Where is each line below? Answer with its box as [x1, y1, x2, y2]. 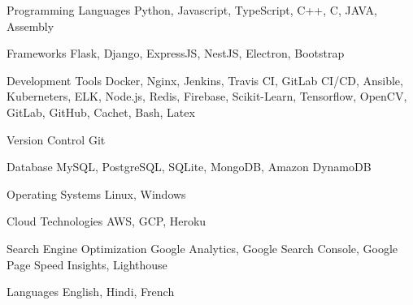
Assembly [7, 17, 54, 34]
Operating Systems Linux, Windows [7, 185, 186, 202]
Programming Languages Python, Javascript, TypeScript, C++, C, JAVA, [7, 2, 377, 18]
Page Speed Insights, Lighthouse [7, 256, 167, 273]
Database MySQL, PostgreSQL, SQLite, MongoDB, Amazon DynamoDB [7, 158, 372, 175]
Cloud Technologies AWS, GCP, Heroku [7, 213, 206, 230]
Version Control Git [7, 131, 106, 148]
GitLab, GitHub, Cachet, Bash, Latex [7, 103, 195, 120]
